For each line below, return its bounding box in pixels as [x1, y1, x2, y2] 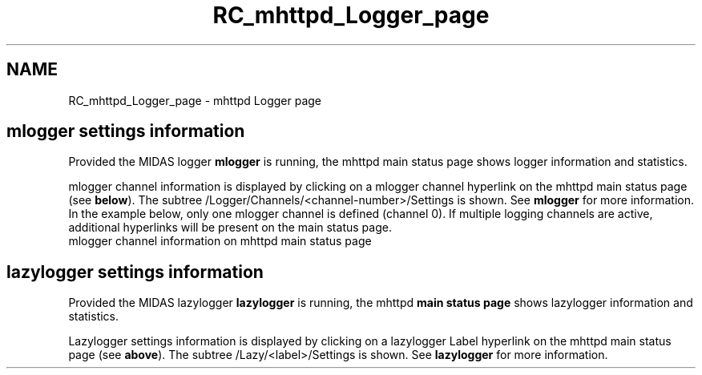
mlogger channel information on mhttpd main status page [68, 234, 372, 248]
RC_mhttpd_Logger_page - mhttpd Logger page [68, 93, 321, 107]
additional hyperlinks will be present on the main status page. [68, 220, 392, 235]
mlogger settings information [6, 121, 245, 142]
